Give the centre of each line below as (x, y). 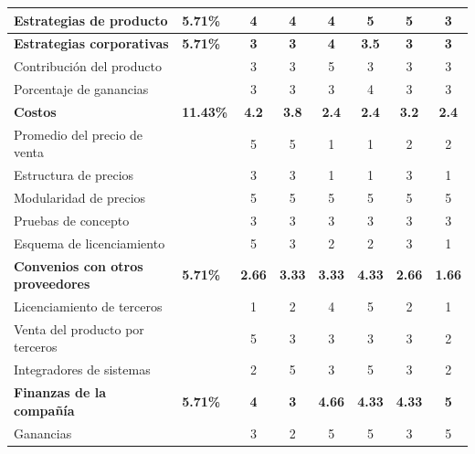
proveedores (52, 284)
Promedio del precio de (79, 134)
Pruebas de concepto (72, 220)
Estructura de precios (74, 175)
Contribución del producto (88, 66)
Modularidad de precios (80, 197)
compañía (44, 410)
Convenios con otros (79, 265)
